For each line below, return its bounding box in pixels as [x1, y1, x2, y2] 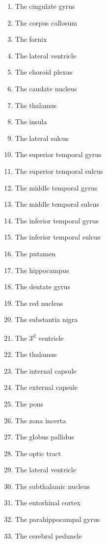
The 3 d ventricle [15, 331, 64, 343]
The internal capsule [15, 365, 77, 376]
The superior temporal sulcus [15, 165, 104, 176]
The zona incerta [15, 415, 66, 425]
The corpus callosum [15, 17, 77, 27]
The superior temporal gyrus [15, 149, 102, 160]
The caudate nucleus [15, 83, 77, 93]
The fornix [15, 34, 47, 44]
